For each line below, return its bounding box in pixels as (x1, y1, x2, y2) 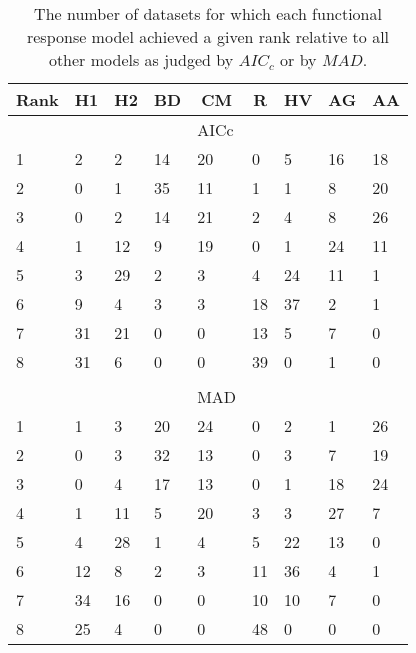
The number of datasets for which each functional (34, 2, 382, 25)
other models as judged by (48, 48, 234, 71)
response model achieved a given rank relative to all (26, 25, 390, 48)
